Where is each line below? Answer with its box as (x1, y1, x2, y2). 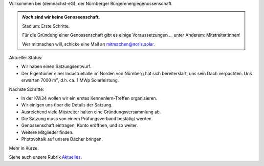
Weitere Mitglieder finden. (21, 129, 74, 135)
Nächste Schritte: (9, 86, 44, 92)
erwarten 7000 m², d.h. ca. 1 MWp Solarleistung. (21, 77, 119, 83)
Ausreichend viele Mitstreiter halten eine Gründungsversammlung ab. (21, 109, 161, 115)
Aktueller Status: (9, 54, 43, 61)
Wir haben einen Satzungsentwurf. (21, 63, 91, 69)
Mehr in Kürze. (9, 145, 39, 151)
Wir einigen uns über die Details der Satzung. (21, 102, 112, 108)
